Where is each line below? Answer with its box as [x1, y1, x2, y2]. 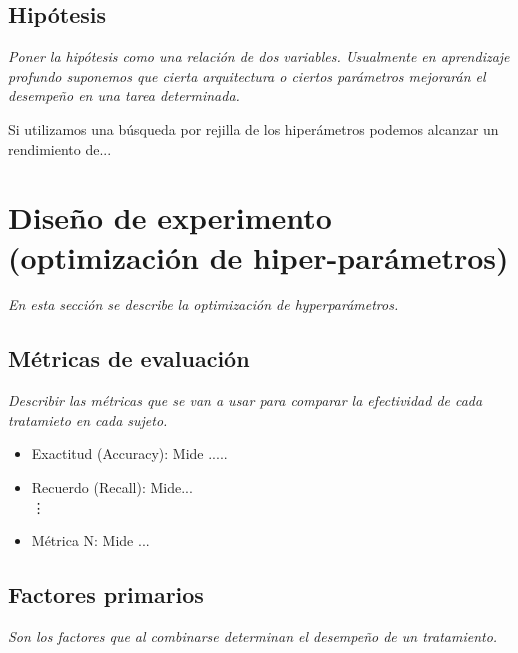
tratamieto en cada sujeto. [8, 409, 168, 430]
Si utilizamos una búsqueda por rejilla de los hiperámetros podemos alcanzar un [8, 118, 499, 139]
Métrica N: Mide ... [31, 530, 150, 551]
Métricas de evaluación [8, 343, 250, 374]
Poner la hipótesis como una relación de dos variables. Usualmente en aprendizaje [8, 46, 510, 67]
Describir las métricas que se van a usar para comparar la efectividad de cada [8, 390, 483, 411]
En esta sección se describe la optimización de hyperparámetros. [8, 294, 399, 315]
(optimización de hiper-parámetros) [8, 236, 509, 277]
